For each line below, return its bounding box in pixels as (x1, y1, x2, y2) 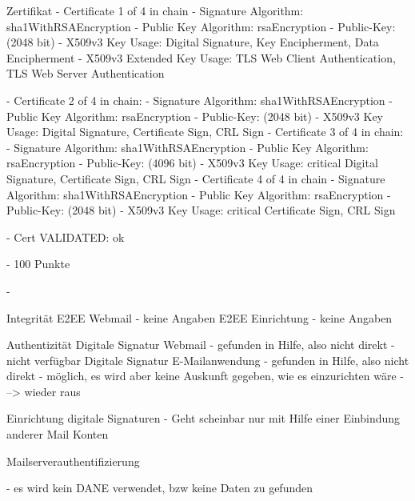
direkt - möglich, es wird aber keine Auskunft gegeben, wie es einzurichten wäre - (6, 367, 404, 384)
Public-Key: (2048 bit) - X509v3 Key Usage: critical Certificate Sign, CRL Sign (6, 202, 396, 218)
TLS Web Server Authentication (6, 65, 165, 82)
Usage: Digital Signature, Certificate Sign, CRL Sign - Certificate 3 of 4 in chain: (6, 123, 404, 140)
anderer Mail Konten (6, 426, 109, 443)
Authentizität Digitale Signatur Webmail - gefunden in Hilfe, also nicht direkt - (6, 336, 395, 353)
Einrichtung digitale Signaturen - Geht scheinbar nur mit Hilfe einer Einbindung (6, 410, 401, 427)
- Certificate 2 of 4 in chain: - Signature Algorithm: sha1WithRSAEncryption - (6, 91, 393, 108)
